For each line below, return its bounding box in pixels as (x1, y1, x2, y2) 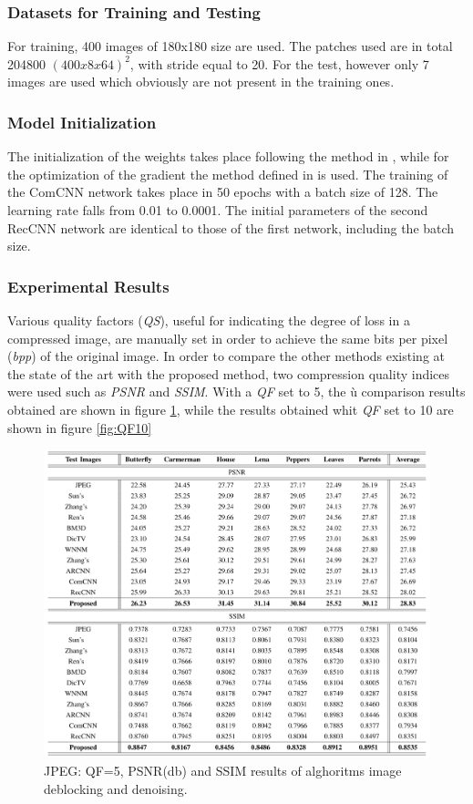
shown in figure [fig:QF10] (7, 417, 152, 437)
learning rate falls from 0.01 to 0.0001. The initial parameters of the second (7, 201, 428, 219)
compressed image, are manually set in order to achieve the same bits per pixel (7, 328, 448, 347)
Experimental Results (7, 274, 170, 297)
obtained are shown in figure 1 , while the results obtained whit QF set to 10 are (7, 399, 454, 418)
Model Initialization (7, 110, 157, 133)
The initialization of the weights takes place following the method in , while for (7, 147, 449, 166)
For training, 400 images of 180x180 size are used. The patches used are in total (7, 36, 453, 56)
